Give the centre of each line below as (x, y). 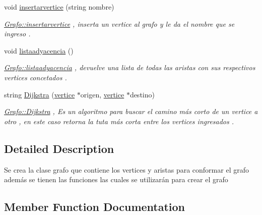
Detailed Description (59, 148)
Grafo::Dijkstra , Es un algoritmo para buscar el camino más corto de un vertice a (131, 111)
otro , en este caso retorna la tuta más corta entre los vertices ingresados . (119, 121)
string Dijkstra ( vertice (40, 94)
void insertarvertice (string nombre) (59, 7)
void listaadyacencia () (39, 50)
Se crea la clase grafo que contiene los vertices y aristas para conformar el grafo (126, 169)
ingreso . (17, 34)
